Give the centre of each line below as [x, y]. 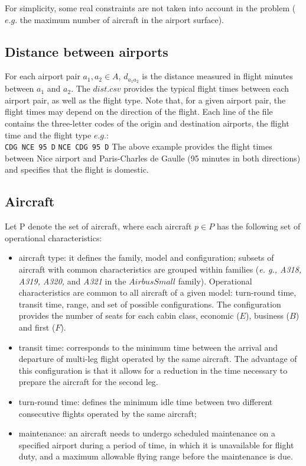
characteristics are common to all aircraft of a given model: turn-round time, [157, 292]
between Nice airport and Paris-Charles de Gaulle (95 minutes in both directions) [153, 158]
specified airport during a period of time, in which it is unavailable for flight [156, 444]
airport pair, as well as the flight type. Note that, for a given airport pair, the [145, 100]
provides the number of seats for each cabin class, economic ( [129, 315]
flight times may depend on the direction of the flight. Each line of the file [139, 111]
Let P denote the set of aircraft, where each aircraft [98, 226]
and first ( [37, 327]
